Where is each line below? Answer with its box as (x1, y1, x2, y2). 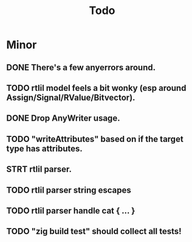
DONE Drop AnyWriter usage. (6, 113, 120, 124)
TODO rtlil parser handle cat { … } (6, 205, 135, 216)
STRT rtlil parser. (6, 164, 72, 174)
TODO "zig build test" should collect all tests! (6, 226, 182, 237)
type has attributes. (6, 143, 83, 154)
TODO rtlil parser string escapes (6, 185, 132, 195)
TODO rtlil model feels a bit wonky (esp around (6, 83, 187, 93)
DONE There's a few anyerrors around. (6, 62, 156, 73)
